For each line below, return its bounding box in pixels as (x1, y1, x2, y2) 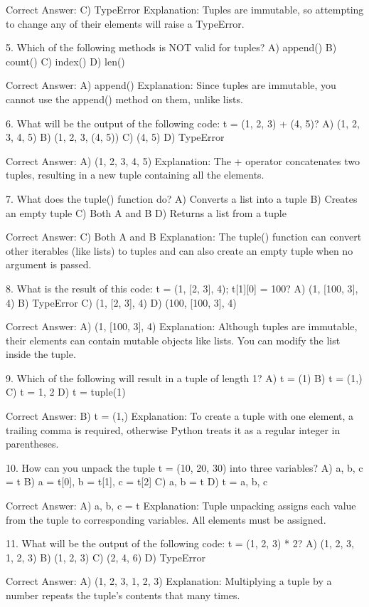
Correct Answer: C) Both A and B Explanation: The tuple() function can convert (6, 229, 362, 244)
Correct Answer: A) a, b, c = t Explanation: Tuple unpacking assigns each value (6, 498, 356, 513)
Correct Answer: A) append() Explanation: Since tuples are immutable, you (6, 78, 336, 93)
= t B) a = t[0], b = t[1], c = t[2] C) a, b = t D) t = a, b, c (6, 474, 268, 489)
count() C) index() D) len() (6, 53, 125, 68)
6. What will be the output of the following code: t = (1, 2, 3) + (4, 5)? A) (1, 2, (6, 115, 360, 130)
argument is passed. (6, 257, 92, 272)
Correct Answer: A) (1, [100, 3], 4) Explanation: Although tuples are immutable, (6, 319, 358, 334)
